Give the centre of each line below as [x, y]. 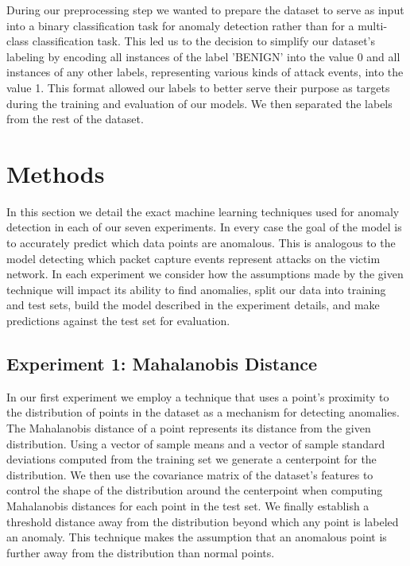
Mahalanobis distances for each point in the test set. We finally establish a [188, 505]
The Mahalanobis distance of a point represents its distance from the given [189, 428]
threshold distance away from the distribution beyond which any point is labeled [203, 521]
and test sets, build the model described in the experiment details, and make [193, 305]
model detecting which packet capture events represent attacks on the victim [193, 258]
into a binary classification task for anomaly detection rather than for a [180, 25]
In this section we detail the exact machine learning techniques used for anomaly [203, 211]
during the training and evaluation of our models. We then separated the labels [199, 103]
